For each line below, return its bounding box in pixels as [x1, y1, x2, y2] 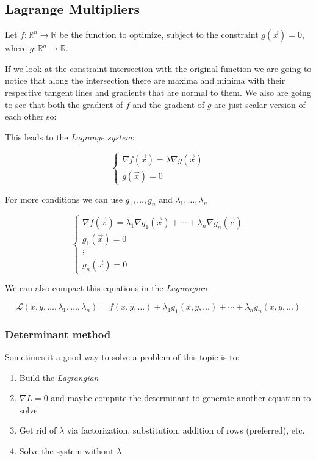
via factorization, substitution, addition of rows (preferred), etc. [66, 424, 305, 437]
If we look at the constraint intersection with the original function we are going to [5, 62, 312, 74]
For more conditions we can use [5, 192, 123, 205]
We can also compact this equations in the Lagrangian [5, 281, 207, 294]
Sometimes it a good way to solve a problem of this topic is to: [5, 350, 240, 363]
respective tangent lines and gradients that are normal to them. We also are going [5, 85, 311, 98]
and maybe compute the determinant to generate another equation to [51, 391, 311, 404]
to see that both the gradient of [5, 98, 123, 111]
